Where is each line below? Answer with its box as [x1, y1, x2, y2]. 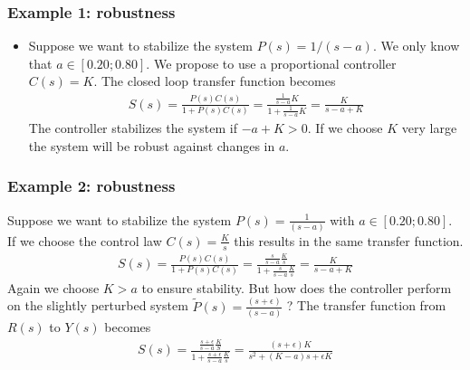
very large [401, 119, 457, 138]
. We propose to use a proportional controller [146, 53, 397, 72]
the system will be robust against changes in [28, 136, 275, 155]
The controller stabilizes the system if [28, 119, 237, 138]
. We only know [372, 36, 460, 55]
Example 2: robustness [7, 175, 176, 197]
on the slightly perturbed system [7, 296, 188, 315]
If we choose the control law [7, 231, 162, 250]
